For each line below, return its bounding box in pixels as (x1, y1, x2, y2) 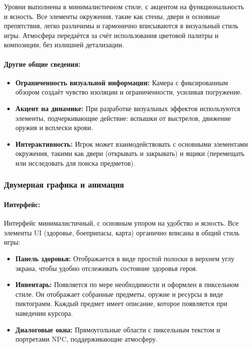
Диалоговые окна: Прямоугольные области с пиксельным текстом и (15, 324, 220, 334)
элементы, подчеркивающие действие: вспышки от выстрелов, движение (15, 113, 231, 123)
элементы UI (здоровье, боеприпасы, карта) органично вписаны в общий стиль (4, 227, 240, 237)
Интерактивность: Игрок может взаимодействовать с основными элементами (15, 138, 248, 149)
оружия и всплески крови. (15, 122, 93, 133)
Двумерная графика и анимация (4, 178, 124, 191)
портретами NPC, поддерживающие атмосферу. (15, 334, 158, 344)
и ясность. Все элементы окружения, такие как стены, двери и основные (4, 11, 220, 21)
